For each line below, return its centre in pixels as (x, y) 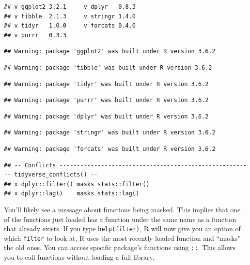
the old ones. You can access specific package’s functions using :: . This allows (120, 247)
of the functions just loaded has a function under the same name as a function (120, 219)
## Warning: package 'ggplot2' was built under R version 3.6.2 (110, 52)
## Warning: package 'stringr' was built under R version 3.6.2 (110, 133)
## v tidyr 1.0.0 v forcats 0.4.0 (70, 26)
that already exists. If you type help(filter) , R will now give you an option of (122, 228)
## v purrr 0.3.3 (35, 35)
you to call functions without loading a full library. (79, 257)
